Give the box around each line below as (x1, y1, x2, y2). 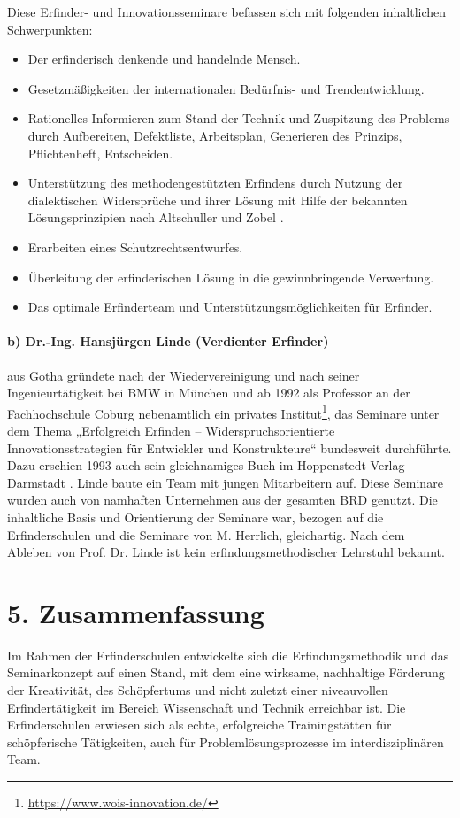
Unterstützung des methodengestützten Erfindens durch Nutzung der (27, 174, 403, 192)
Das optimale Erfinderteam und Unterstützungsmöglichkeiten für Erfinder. (27, 297, 433, 316)
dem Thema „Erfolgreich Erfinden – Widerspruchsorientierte (7, 421, 335, 439)
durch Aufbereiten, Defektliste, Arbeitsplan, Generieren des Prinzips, (27, 126, 402, 144)
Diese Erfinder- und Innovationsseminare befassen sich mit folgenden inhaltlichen (7, 3, 447, 20)
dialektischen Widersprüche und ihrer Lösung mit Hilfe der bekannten (27, 190, 408, 209)
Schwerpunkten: (7, 19, 93, 38)
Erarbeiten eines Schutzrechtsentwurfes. (27, 237, 243, 256)
